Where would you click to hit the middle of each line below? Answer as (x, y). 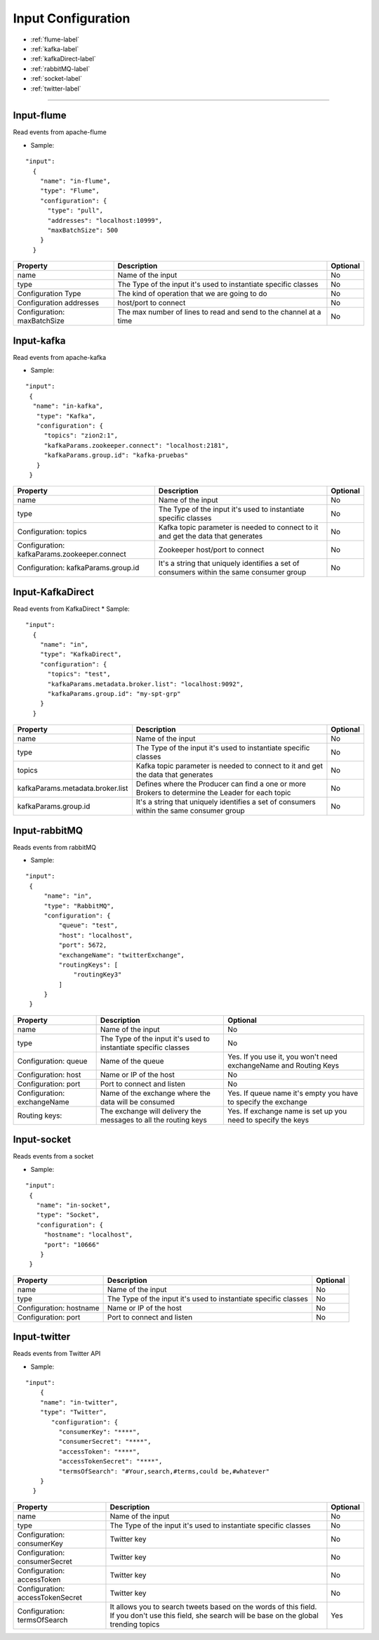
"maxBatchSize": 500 (83, 230)
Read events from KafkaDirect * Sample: (71, 609)
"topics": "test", (79, 674)
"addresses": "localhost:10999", (105, 220)
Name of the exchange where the (155, 1093)
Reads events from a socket (53, 1156)
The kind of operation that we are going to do (192, 294)
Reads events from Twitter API (57, 1354)
